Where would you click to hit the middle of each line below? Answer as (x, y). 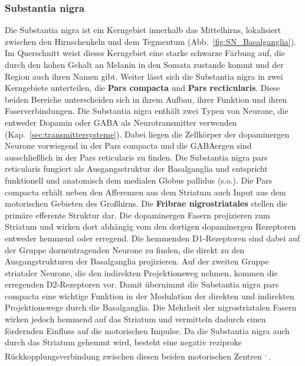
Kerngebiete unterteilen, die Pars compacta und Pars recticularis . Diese (142, 88)
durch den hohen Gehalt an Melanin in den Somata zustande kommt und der (144, 64)
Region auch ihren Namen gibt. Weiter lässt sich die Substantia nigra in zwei (144, 76)
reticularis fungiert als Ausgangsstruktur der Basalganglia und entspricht (136, 169)
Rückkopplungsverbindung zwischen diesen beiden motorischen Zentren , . (138, 355)
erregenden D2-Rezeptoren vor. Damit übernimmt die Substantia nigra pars (142, 284)
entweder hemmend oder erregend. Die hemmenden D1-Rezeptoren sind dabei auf (152, 238)
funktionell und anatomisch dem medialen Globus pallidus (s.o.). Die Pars (139, 180)
